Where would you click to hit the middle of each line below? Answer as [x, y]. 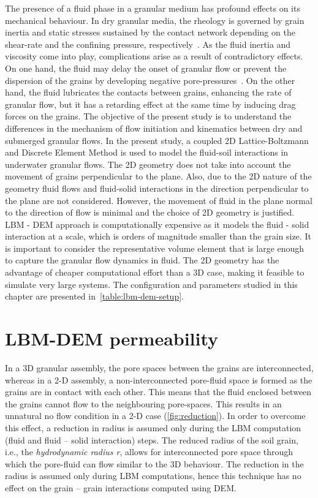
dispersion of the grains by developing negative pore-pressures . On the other [150, 80]
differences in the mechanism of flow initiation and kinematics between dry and [154, 128]
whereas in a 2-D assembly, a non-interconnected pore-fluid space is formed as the [159, 379]
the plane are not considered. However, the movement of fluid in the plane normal [159, 200]
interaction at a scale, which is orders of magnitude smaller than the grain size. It [158, 236]
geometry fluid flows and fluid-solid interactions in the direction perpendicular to [157, 188]
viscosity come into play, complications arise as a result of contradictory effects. [154, 56]
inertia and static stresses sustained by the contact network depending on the [150, 32]
